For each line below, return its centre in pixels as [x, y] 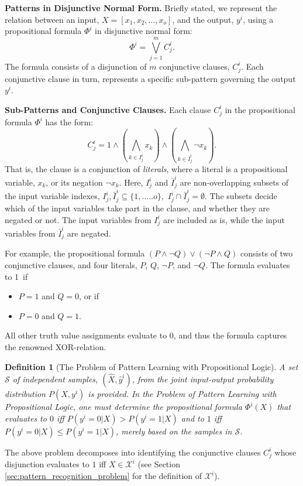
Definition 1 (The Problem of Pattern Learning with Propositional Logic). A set [151, 366]
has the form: [69, 121]
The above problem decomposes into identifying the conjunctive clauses [133, 452]
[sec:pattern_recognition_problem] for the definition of [104, 476]
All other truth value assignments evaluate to [86, 335]
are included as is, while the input [224, 219]
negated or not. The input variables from [78, 219]
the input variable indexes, [52, 196]
